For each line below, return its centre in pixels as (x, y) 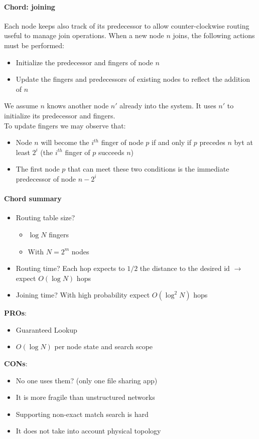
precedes (212, 142)
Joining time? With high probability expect (83, 295)
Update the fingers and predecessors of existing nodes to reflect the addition (133, 79)
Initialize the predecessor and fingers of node (84, 62)
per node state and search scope (104, 346)
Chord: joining (30, 6)
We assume (21, 106)
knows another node (78, 106)
